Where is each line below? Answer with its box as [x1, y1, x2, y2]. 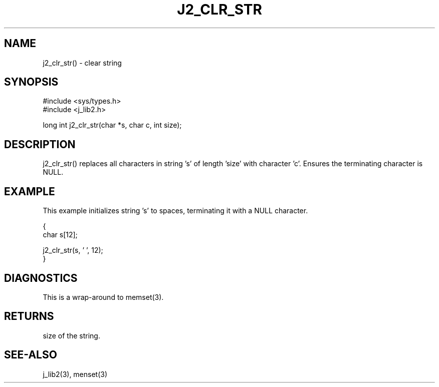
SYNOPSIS [4, 76, 59, 89]
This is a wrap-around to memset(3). [43, 292, 164, 301]
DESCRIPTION [4, 138, 76, 151]
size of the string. [43, 331, 100, 340]
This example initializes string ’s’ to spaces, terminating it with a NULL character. [43, 206, 308, 215]
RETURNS [4, 310, 54, 323]
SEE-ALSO [4, 348, 57, 361]
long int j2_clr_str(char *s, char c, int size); [43, 121, 182, 130]
